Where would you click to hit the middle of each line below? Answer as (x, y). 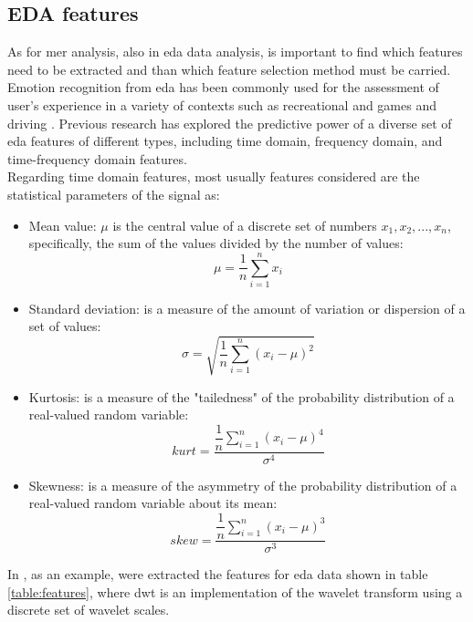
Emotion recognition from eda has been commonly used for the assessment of (223, 87)
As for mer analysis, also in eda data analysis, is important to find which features (235, 52)
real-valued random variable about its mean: (153, 503)
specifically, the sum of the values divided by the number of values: (216, 243)
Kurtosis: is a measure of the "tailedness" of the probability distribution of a (242, 396)
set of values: (65, 326)
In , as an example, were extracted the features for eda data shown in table (218, 574)
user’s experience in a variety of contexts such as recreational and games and (222, 104)
